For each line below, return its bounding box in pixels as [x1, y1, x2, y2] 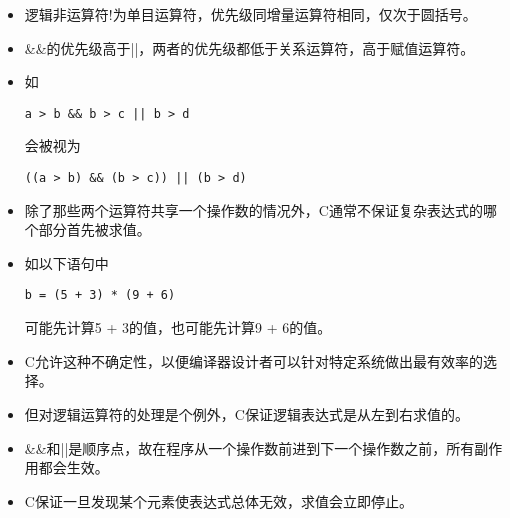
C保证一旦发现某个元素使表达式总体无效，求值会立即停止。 [24, 490, 413, 511]
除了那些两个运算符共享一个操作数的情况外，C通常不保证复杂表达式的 [24, 199, 483, 220]
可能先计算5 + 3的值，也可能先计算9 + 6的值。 [24, 317, 332, 338]
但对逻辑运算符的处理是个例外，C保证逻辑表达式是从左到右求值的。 [24, 403, 469, 424]
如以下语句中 [24, 252, 109, 273]
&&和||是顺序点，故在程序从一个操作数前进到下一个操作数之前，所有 [24, 437, 475, 458]
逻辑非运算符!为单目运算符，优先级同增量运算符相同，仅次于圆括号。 [24, 4, 477, 24]
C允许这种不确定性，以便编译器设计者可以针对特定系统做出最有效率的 [24, 350, 483, 371]
